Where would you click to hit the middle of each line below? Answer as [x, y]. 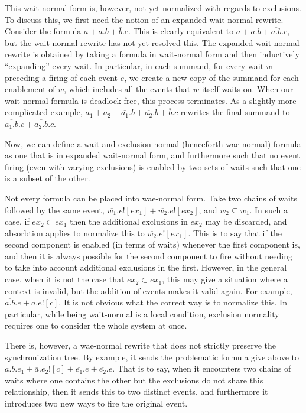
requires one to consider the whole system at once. [96, 325]
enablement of [30, 89]
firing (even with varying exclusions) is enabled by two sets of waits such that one [153, 166]
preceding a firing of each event [61, 77]
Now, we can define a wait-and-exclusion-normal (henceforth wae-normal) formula [153, 143]
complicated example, [44, 112]
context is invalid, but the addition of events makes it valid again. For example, [149, 290]
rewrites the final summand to [235, 112]
